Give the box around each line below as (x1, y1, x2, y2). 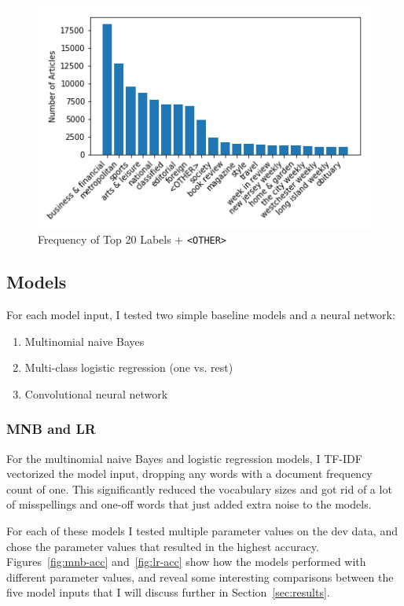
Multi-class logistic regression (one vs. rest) (24, 359, 233, 376)
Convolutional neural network (24, 385, 168, 402)
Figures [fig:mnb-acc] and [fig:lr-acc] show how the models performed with (6, 553, 366, 570)
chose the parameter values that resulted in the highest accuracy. (6, 538, 319, 554)
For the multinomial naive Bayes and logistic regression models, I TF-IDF (6, 450, 362, 466)
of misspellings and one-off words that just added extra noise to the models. (6, 496, 372, 512)
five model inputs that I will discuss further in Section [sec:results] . (6, 584, 330, 600)
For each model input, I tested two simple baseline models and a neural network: (6, 307, 395, 323)
